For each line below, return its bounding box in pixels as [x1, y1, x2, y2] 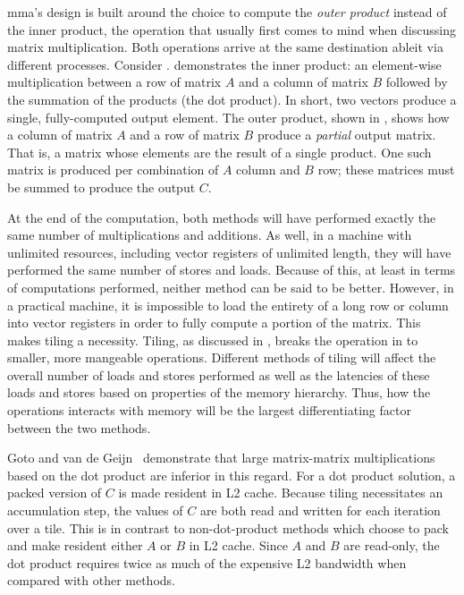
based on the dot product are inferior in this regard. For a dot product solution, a [7, 465, 456, 484]
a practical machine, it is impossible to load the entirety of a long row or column [7, 295, 449, 314]
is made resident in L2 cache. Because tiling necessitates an [118, 483, 443, 502]
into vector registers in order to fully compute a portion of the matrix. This [7, 313, 421, 332]
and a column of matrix [239, 72, 368, 91]
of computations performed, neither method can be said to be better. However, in [7, 277, 454, 296]
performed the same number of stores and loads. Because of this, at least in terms [7, 260, 456, 279]
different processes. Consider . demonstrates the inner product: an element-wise [7, 55, 442, 73]
